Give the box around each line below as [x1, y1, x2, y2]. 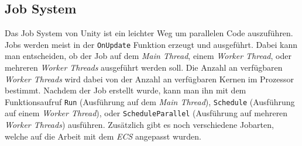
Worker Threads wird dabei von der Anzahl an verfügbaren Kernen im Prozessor [5, 72, 294, 85]
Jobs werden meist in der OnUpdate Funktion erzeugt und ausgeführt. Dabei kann [5, 38, 298, 50]
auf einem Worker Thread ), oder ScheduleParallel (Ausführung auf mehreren [5, 107, 288, 119]
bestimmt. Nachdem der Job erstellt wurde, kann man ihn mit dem [5, 84, 246, 96]
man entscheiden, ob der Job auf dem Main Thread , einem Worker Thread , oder [5, 50, 291, 62]
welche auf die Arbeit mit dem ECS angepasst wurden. [5, 130, 202, 142]
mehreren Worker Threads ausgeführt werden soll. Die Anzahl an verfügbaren [5, 61, 283, 74]
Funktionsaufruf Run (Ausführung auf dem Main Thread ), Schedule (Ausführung [5, 95, 295, 107]
